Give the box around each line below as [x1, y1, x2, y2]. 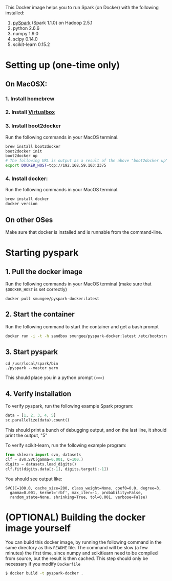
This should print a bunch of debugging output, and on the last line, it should [5, 427, 167, 433]
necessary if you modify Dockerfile [5, 561, 81, 567]
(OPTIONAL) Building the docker [5, 511, 146, 523]
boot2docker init [5, 148, 42, 154]
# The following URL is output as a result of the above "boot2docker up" [5, 158, 168, 163]
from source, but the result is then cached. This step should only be [5, 555, 148, 562]
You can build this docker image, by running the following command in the [5, 539, 162, 545]
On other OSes [5, 215, 53, 224]
